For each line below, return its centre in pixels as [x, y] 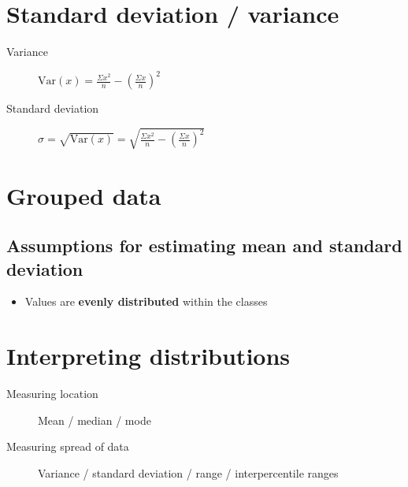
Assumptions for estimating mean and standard [204, 245]
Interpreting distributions [148, 356]
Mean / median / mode [95, 420]
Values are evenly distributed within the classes [146, 301]
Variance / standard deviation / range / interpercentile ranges [188, 472]
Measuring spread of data [68, 446]
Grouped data [84, 195]
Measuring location [52, 394]
